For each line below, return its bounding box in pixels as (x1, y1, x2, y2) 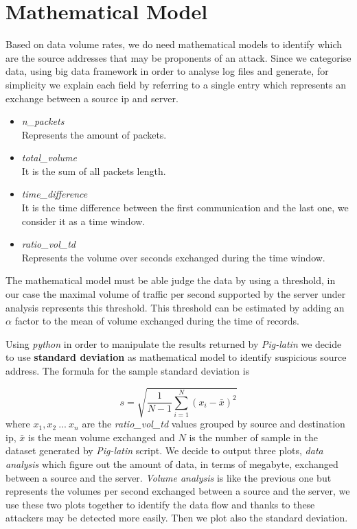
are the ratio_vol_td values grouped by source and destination (82, 416, 345, 431)
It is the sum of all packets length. (21, 163, 166, 178)
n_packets (21, 114, 65, 128)
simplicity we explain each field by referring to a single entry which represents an (5, 77, 346, 91)
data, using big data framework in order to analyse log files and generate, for (5, 64, 329, 78)
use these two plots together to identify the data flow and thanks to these (5, 497, 315, 511)
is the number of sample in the (189, 430, 319, 444)
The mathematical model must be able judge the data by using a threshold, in (5, 273, 336, 287)
